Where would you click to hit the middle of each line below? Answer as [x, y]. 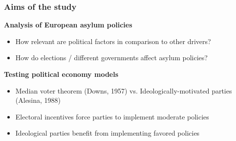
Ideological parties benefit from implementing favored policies [107, 133]
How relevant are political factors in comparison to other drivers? [113, 41]
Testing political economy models [61, 74]
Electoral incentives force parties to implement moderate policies [112, 116]
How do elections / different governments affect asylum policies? [111, 58]
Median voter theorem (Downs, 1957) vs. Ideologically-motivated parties [124, 90]
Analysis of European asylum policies [68, 25]
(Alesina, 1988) [38, 100]
